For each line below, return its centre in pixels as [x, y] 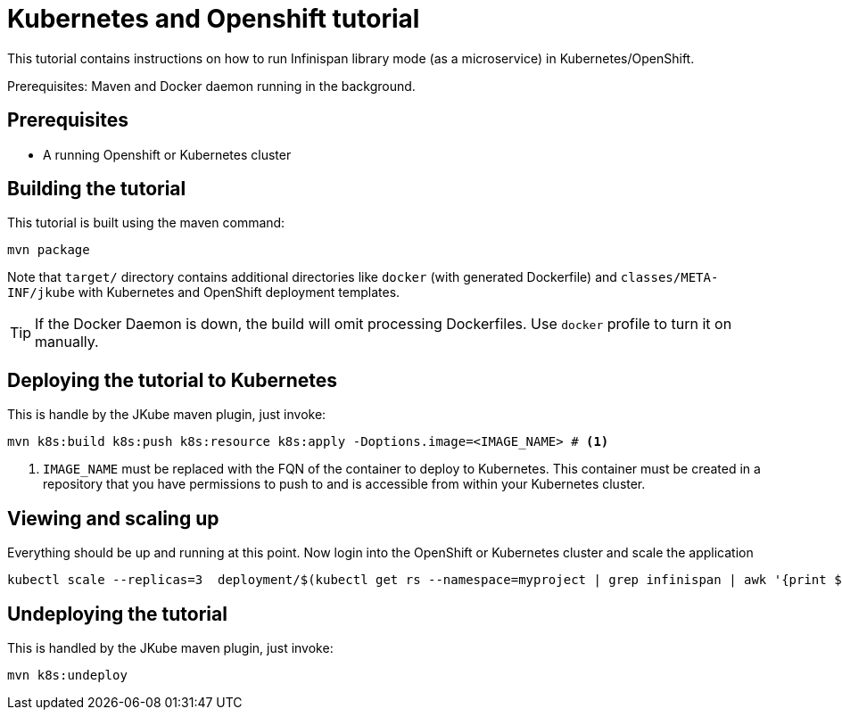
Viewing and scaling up [113, 518]
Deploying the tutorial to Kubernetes [172, 380]
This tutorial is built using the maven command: [146, 223]
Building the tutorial [97, 189]
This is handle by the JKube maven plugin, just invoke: [167, 415]
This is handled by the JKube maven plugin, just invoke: [170, 647]
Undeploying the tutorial [117, 614]
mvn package [49, 250]
